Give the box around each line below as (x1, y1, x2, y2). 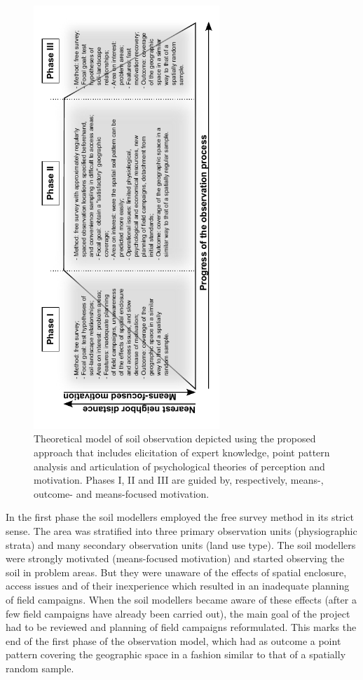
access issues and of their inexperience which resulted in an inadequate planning (6, 578, 350, 593)
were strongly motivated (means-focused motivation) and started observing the (6, 551, 345, 566)
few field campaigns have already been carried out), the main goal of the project (6, 606, 350, 620)
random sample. (6, 660, 74, 675)
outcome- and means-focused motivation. (34, 486, 210, 501)
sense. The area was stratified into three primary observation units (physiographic (6, 524, 357, 538)
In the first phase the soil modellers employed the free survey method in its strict (6, 510, 354, 524)
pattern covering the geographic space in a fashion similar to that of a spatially (6, 647, 346, 662)
